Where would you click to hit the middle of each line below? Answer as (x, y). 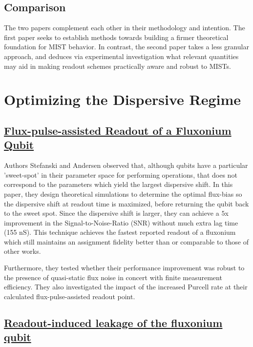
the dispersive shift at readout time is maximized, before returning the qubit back (126, 203)
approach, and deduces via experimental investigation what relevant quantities (121, 56)
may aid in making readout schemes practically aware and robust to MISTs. (117, 66)
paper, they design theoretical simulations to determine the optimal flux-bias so (123, 194)
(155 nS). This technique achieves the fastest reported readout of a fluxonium (120, 232)
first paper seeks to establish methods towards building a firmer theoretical (116, 37)
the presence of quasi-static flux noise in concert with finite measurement (113, 277)
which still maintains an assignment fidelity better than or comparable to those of (126, 241)
